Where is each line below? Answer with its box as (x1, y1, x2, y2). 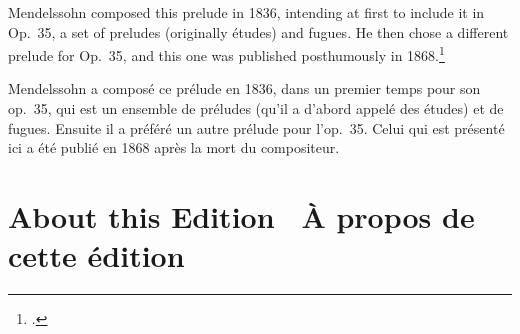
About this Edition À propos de (8, 196, 475, 236)
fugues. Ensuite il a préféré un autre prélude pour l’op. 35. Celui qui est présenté (8, 117, 505, 138)
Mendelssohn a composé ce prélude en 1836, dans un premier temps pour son (8, 78, 481, 99)
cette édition (8, 235, 185, 276)
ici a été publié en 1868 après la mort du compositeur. (8, 137, 340, 158)
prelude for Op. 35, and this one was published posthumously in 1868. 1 (8, 42, 445, 65)
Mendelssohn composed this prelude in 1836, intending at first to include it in (8, 2, 485, 22)
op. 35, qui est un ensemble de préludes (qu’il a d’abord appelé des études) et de (8, 98, 504, 119)
